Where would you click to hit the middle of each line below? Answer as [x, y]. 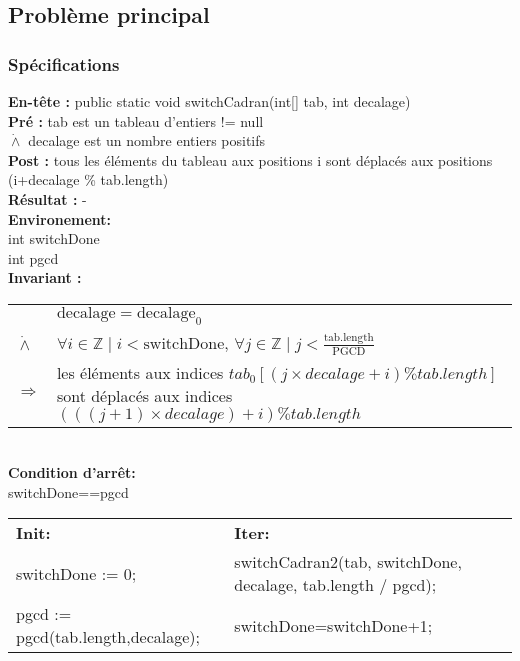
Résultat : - [47, 198]
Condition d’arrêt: [72, 472]
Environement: [60, 218]
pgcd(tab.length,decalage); [108, 637]
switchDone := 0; [76, 573]
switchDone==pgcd [68, 491]
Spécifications [64, 63]
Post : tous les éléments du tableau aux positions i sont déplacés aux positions [250, 159]
